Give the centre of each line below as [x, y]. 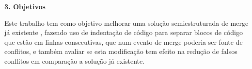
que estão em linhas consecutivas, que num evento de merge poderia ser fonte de [124, 42]
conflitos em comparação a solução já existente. [75, 60]
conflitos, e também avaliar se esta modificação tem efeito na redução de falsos [121, 51]
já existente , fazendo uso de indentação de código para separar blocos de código [124, 32]
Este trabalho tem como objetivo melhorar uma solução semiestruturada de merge [126, 23]
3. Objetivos [25, 6]
